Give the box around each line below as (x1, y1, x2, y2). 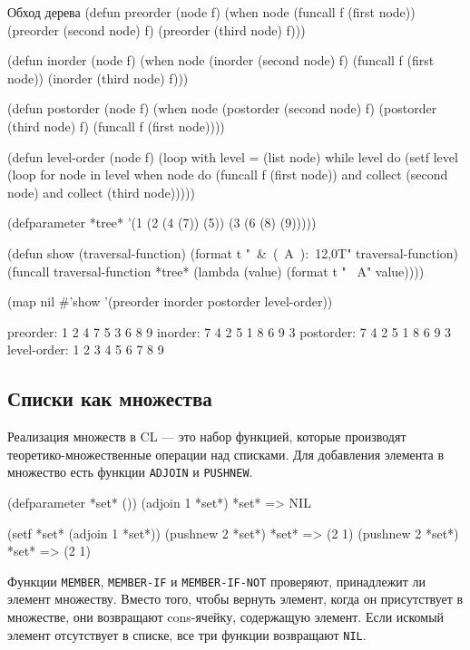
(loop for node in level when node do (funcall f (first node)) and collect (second (7, 165, 448, 184)
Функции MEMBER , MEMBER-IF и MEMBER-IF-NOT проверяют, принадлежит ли (7, 571, 426, 590)
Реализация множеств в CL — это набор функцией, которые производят (7, 427, 406, 446)
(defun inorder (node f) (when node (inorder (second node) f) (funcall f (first (7, 51, 435, 70)
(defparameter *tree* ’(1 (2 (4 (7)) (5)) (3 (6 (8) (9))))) (7, 213, 317, 232)
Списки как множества (7, 384, 212, 412)
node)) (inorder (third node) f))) (7, 68, 189, 87)
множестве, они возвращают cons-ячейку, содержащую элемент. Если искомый (7, 606, 445, 626)
